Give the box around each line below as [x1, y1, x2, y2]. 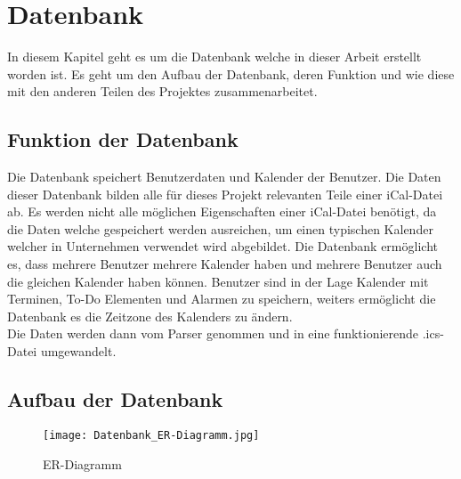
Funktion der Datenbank [7, 126, 239, 153]
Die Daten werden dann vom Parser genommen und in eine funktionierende [7, 324, 419, 343]
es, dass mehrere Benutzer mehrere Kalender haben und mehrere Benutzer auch [7, 255, 442, 273]
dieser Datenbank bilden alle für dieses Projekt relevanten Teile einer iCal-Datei [7, 184, 443, 203]
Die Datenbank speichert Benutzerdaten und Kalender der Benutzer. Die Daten [7, 167, 441, 186]
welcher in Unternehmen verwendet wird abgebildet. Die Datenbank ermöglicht [7, 237, 438, 256]
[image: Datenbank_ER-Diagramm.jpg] [43, 428, 260, 442]
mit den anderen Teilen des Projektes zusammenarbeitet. [7, 82, 318, 101]
